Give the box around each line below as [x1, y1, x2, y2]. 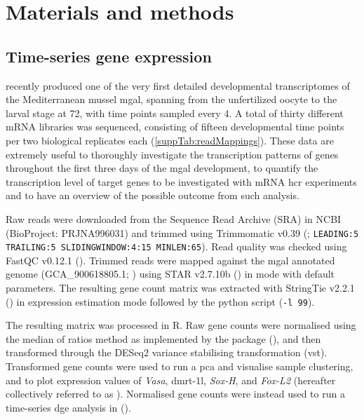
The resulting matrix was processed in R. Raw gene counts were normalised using [6, 318, 356, 332]
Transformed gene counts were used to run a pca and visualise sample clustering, [6, 359, 353, 374]
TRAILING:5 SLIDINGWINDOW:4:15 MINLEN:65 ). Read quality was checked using [6, 239, 347, 254]
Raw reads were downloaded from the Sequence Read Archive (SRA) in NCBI [6, 211, 342, 226]
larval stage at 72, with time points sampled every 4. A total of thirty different [6, 105, 344, 120]
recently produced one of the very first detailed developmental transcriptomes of [6, 78, 350, 93]
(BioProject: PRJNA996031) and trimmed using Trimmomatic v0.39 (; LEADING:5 [6, 225, 359, 240]
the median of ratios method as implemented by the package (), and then [6, 331, 321, 346]
